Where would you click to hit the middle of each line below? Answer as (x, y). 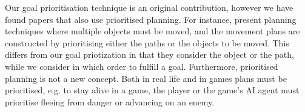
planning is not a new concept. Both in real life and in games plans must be (146, 78)
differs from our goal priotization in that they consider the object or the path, (149, 54)
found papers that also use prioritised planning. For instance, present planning (151, 19)
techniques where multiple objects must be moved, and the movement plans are (152, 31)
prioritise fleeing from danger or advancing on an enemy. (110, 101)
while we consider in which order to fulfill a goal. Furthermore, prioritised (142, 66)
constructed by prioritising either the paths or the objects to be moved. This (147, 42)
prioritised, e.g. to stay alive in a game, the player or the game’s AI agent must (152, 90)
